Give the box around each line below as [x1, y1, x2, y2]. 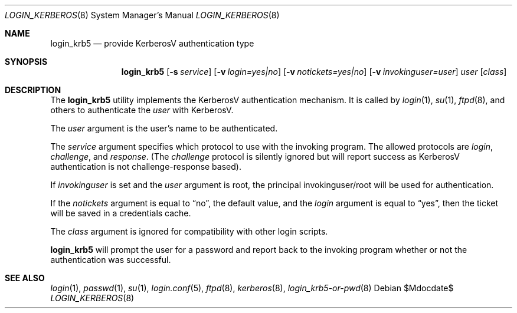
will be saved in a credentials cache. [50, 208, 191, 218]
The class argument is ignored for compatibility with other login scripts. [50, 226, 328, 236]
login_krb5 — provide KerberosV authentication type [50, 38, 254, 48]
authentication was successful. [50, 255, 171, 265]
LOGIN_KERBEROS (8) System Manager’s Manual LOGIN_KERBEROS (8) [5, 10, 280, 20]
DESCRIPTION [5, 85, 61, 95]
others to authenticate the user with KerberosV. [50, 105, 234, 115]
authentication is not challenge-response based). [50, 162, 241, 172]
